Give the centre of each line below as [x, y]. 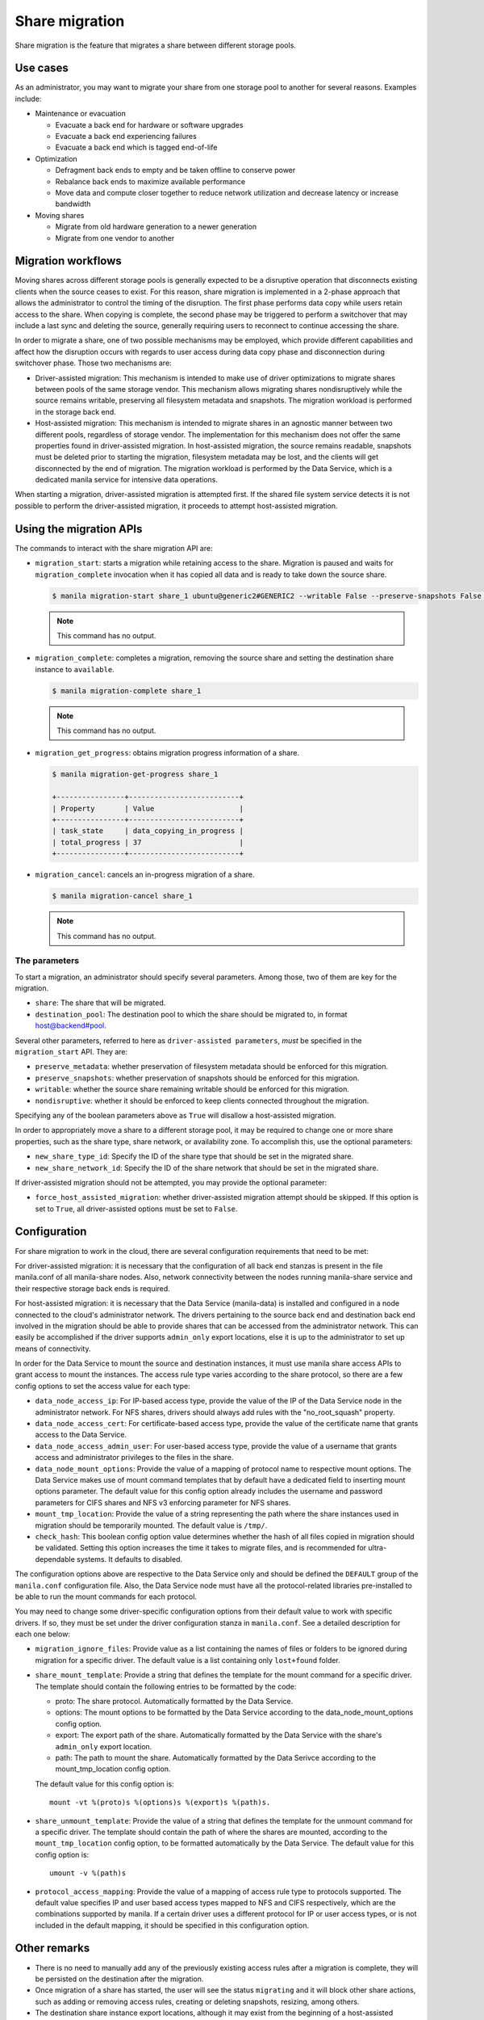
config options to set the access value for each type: [102, 1386]
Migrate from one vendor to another [115, 238]
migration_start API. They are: [71, 1051]
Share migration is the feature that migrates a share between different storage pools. [155, 45]
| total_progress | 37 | [148, 842]
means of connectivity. [53, 1349]
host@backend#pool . [71, 1025]
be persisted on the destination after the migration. [119, 1979]
